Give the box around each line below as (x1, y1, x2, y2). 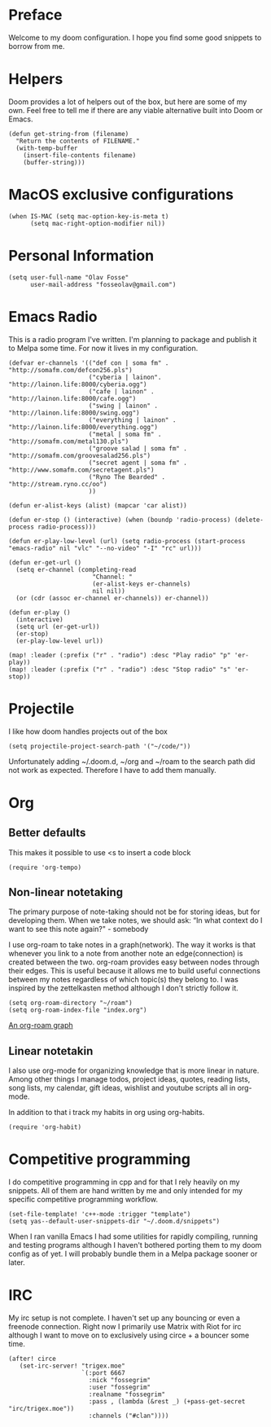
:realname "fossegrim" (88, 1390, 165, 1398)
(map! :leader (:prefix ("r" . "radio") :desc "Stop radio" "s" (8, 665, 231, 674)
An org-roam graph (8, 1021, 73, 1030)
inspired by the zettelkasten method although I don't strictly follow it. (8, 983, 238, 993)
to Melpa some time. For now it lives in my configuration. (8, 343, 199, 353)
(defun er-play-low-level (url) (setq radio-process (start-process (8, 537, 246, 545)
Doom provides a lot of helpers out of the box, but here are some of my (8, 96, 247, 107)
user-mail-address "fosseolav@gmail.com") (29, 280, 177, 288)
